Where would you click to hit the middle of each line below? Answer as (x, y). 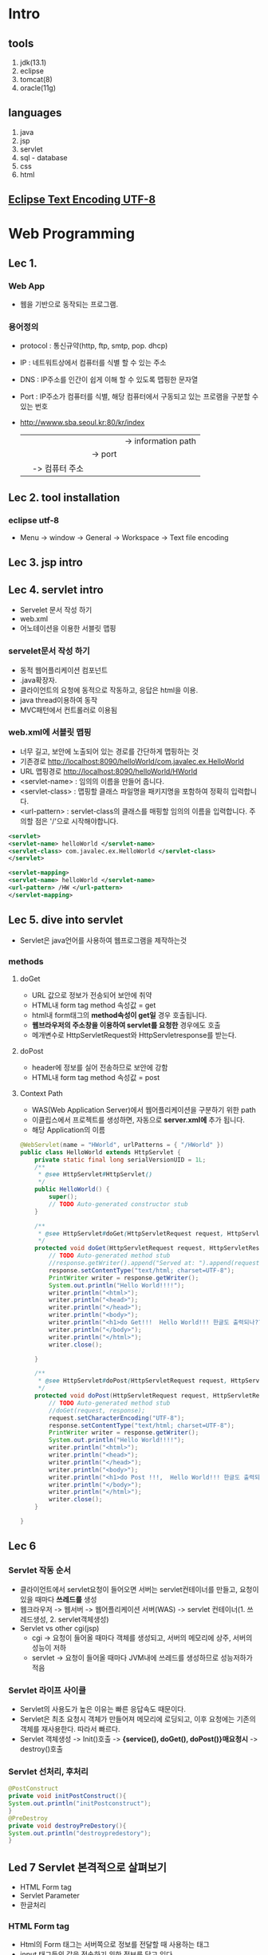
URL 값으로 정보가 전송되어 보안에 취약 (92, 995)
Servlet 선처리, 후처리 (49, 1772)
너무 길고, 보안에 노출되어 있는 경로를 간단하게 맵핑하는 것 (109, 751)
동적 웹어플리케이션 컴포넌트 (64, 670)
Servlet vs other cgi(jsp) (59, 1628)
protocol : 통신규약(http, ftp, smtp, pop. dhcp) (94, 346)
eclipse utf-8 (34, 520)
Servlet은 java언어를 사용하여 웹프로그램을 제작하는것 (103, 940)
